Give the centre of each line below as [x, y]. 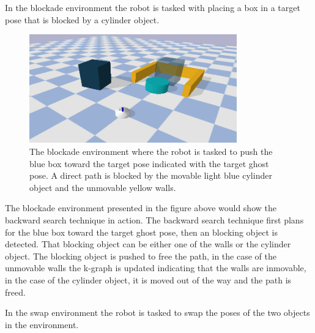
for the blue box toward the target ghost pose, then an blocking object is [142, 232]
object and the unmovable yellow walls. [103, 187]
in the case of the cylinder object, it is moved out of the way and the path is [148, 279]
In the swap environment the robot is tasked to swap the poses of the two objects [157, 312]
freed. [15, 292]
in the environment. [42, 324]
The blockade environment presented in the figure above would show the [141, 208]
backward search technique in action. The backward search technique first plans [154, 220]
